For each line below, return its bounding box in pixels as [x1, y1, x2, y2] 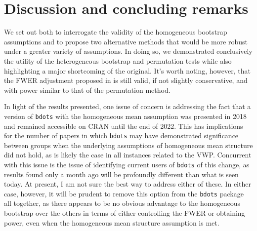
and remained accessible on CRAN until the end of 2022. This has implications [4, 120, 243, 131]
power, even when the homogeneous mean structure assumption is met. [4, 217, 219, 228]
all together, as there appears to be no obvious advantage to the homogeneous [4, 198, 240, 208]
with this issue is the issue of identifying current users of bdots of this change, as [4, 159, 250, 169]
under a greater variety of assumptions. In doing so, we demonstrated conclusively [4, 46, 253, 56]
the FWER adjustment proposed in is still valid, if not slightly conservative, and [4, 75, 248, 85]
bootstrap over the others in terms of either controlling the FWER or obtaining [4, 208, 245, 218]
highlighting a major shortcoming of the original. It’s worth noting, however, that [4, 65, 251, 76]
